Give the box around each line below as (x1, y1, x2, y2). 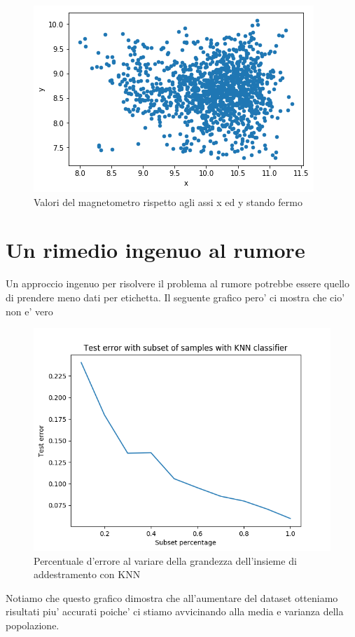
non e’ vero (6, 303, 53, 318)
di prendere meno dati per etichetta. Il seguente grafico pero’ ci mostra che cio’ (6, 289, 345, 304)
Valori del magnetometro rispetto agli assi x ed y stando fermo (34, 194, 302, 209)
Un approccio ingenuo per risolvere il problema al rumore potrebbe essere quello (6, 276, 349, 291)
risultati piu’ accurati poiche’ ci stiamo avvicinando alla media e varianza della (6, 604, 344, 619)
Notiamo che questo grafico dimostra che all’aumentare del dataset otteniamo (6, 590, 338, 605)
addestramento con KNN (34, 567, 141, 582)
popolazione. (6, 618, 60, 633)
